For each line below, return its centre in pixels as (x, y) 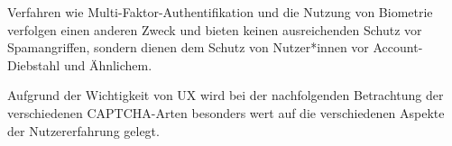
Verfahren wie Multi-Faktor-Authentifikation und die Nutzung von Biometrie (220, 12)
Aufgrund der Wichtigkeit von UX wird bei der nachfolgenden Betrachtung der (226, 95)
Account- (398, 47)
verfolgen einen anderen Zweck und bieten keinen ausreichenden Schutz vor (215, 29)
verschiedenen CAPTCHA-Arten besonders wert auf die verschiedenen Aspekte (226, 112)
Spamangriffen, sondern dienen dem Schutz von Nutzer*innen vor (188, 47)
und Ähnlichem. (108, 64)
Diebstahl (34, 64)
